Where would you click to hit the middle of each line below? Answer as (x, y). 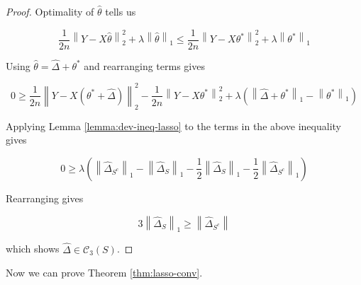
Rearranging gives (45, 198)
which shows (33, 249)
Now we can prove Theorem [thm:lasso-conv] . (104, 273)
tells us (121, 11)
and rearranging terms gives (144, 65)
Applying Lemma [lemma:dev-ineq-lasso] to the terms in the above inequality (173, 126)
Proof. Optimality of (50, 11)
